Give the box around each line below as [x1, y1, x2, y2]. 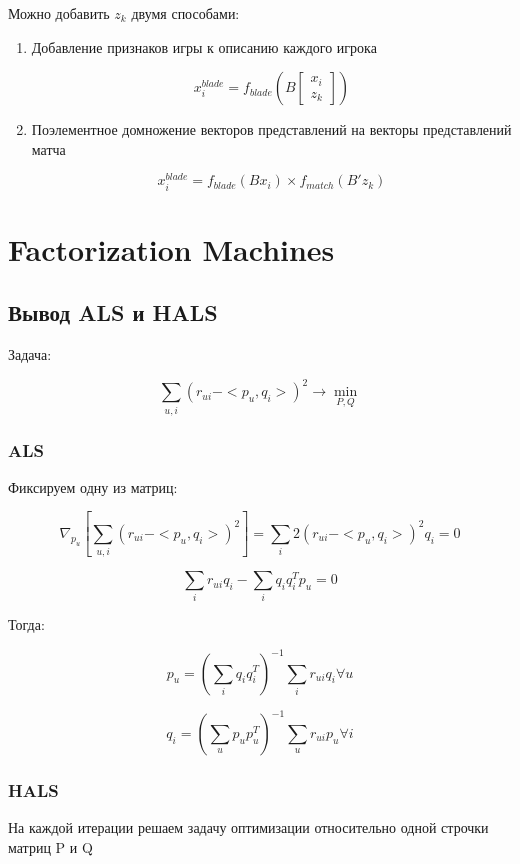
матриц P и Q [8, 836, 93, 857]
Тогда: [8, 614, 45, 635]
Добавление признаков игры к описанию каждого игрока [31, 36, 377, 57]
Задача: [8, 344, 52, 365]
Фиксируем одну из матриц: [8, 476, 178, 497]
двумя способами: [131, 3, 240, 23]
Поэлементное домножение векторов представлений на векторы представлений [31, 119, 512, 140]
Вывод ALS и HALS [8, 297, 218, 328]
